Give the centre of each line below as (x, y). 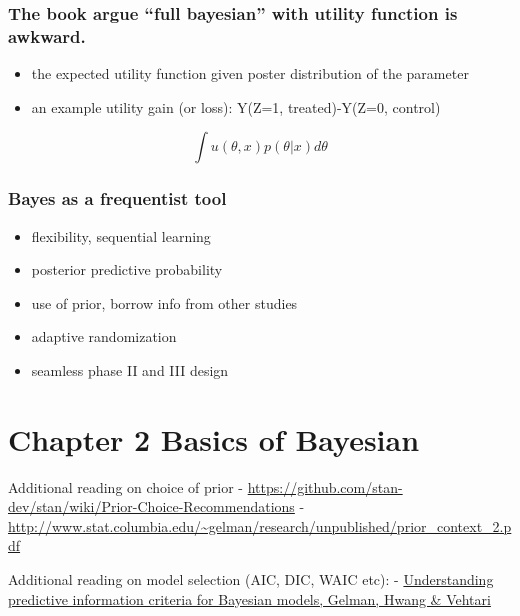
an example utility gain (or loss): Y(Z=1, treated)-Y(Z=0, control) (236, 106)
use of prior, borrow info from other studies (164, 302)
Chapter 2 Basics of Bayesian (214, 438)
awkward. (47, 35)
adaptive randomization (104, 336)
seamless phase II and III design (130, 369)
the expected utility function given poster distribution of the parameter (250, 73)
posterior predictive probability (127, 269)
